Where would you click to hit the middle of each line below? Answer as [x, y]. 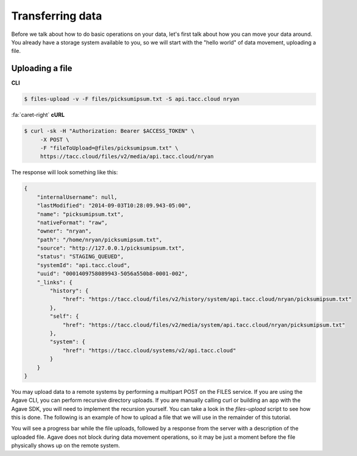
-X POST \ [55, 139]
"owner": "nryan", [64, 231]
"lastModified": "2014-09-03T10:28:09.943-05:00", [114, 206]
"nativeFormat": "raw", [72, 223]
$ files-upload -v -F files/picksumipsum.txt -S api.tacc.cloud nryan [132, 99]
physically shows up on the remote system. [65, 446]
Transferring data [57, 16]
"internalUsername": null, [77, 197]
